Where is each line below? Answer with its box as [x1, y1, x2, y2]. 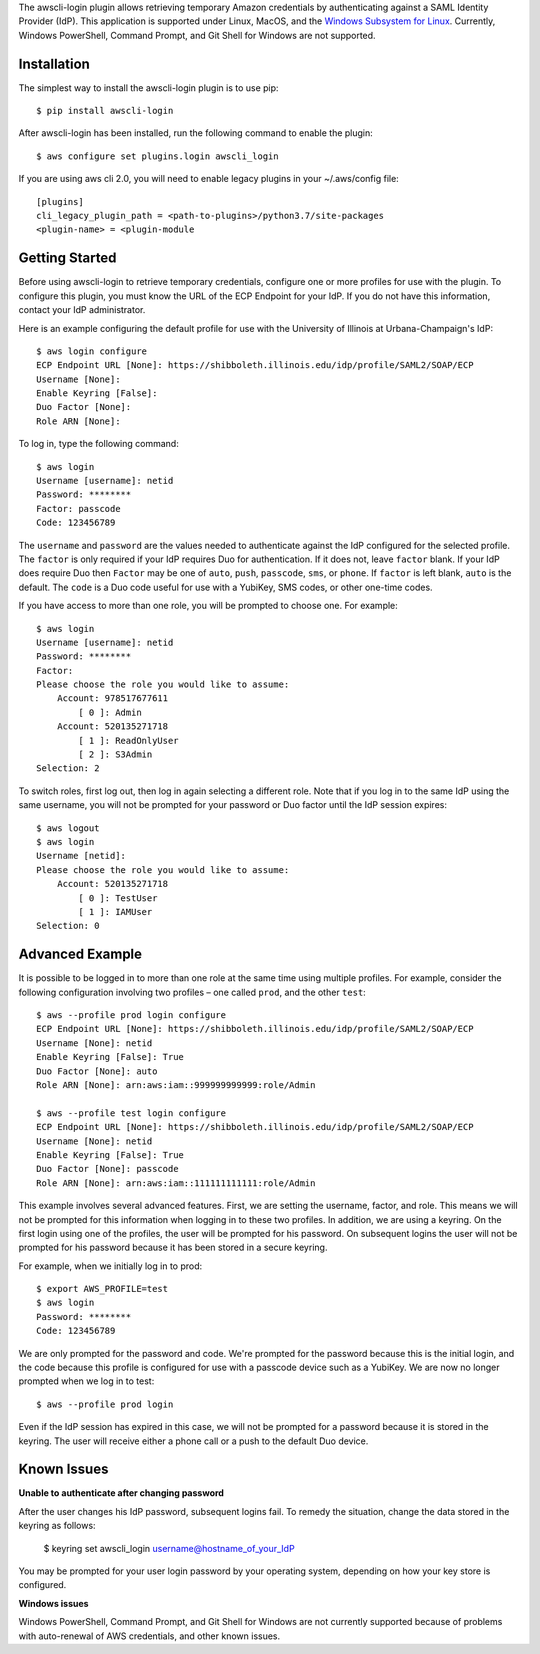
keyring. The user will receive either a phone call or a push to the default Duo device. [18, 1435, 369, 1447]
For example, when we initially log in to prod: [18, 1260, 203, 1272]
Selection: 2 [36, 763, 100, 774]
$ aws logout [36, 822, 100, 834]
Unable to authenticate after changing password [18, 1487, 225, 1499]
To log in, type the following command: [18, 438, 179, 450]
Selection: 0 [36, 920, 100, 932]
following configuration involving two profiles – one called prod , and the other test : [18, 986, 367, 998]
